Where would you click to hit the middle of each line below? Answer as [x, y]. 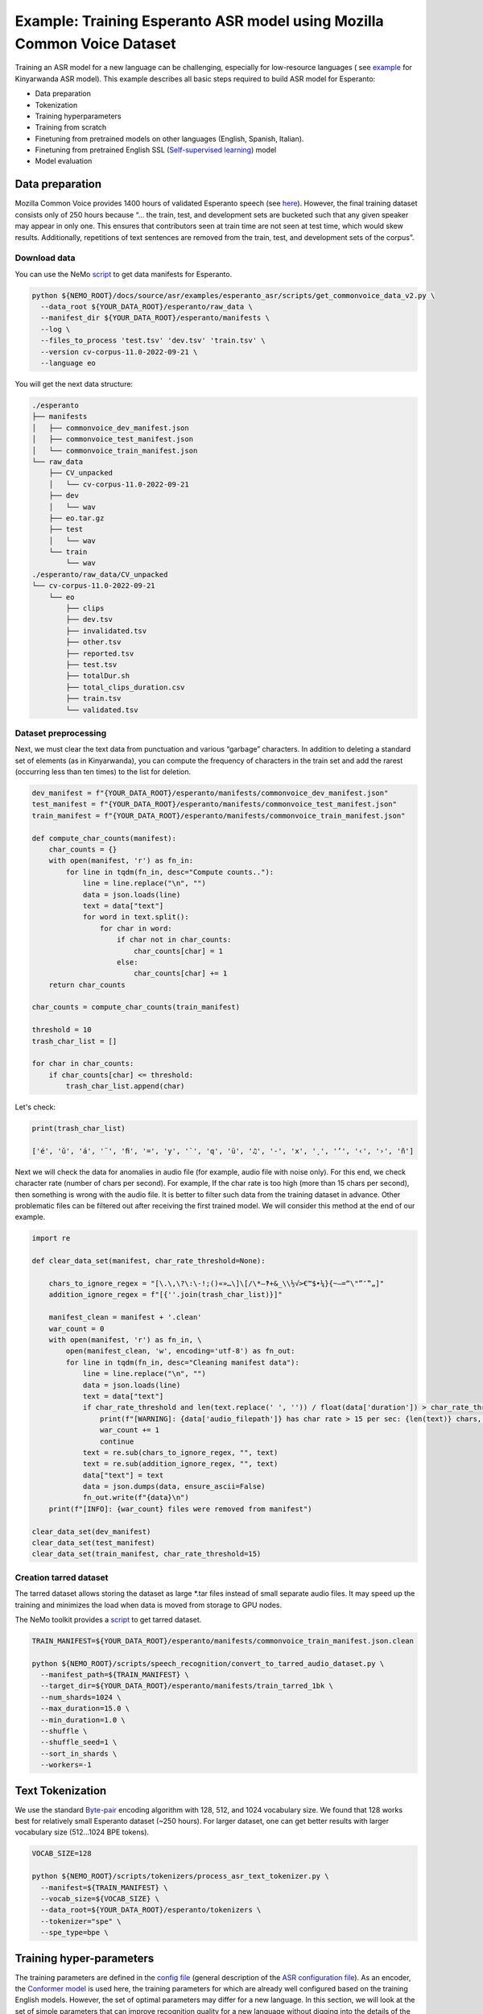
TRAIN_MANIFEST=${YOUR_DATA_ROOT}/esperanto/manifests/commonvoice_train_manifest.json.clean [223, 1641]
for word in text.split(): [136, 917]
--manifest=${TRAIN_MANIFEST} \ [104, 1888]
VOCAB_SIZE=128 [62, 1854]
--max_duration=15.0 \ [85, 1709]
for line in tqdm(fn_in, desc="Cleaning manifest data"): [182, 1362]
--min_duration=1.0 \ [83, 1720]
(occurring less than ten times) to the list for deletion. [103, 772]
